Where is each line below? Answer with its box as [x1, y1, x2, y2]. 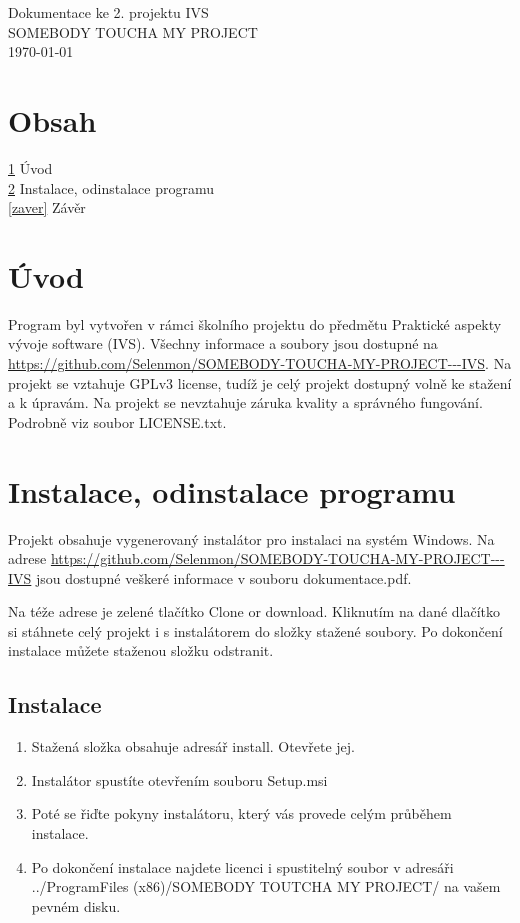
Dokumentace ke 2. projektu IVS [8, 2, 209, 22]
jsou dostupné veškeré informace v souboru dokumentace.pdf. [36, 567, 412, 588]
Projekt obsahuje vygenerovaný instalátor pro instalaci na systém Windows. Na [8, 528, 495, 549]
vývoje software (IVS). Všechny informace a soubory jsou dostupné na [8, 333, 438, 354]
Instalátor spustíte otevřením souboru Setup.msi [31, 769, 328, 790]
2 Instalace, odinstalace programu [8, 177, 214, 198]
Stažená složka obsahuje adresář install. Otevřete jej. [31, 736, 355, 757]
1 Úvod [8, 157, 53, 178]
